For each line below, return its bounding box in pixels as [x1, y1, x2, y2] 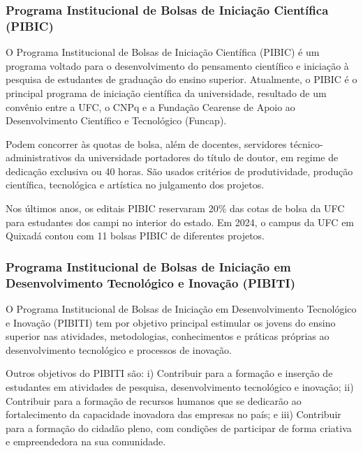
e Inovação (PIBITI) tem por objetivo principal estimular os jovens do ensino [6, 315, 336, 329]
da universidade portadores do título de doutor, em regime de [74, 150, 339, 165]
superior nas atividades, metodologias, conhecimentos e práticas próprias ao [6, 329, 329, 343]
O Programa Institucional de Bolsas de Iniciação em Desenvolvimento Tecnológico [6, 302, 357, 315]
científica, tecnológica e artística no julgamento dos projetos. [6, 177, 265, 192]
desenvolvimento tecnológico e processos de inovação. [6, 342, 232, 357]
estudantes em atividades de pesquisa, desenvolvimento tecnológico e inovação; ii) [6, 379, 354, 394]
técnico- [290, 136, 323, 151]
